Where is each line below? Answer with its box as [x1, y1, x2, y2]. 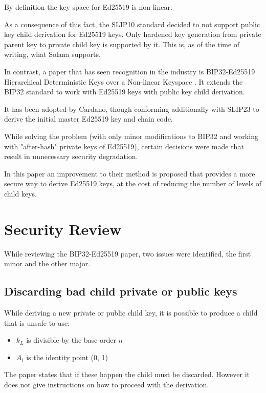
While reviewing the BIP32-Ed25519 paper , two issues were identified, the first [4, 248, 251, 259]
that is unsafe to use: [4, 317, 70, 328]
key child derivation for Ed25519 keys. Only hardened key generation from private [4, 29, 261, 40]
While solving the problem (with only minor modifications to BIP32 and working [4, 130, 258, 141]
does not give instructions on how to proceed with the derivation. [4, 379, 209, 389]
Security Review [4, 218, 122, 239]
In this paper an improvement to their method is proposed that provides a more [4, 168, 255, 179]
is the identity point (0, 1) [26, 351, 108, 362]
